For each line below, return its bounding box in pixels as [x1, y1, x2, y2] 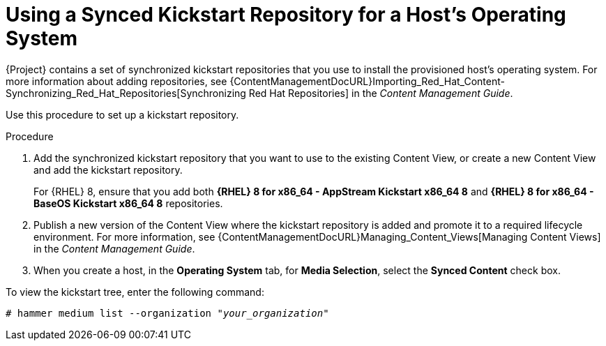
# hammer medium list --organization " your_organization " [6, 307, 329, 319]
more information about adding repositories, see [6, 75, 227, 87]
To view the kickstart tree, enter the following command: [6, 285, 264, 298]
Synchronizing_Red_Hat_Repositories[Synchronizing [6, 86, 246, 99]
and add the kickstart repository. [33, 163, 183, 176]
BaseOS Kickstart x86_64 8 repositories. [33, 197, 223, 209]
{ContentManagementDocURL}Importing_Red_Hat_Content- [229, 75, 505, 87]
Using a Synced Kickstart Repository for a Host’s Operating [6, 3, 566, 27]
